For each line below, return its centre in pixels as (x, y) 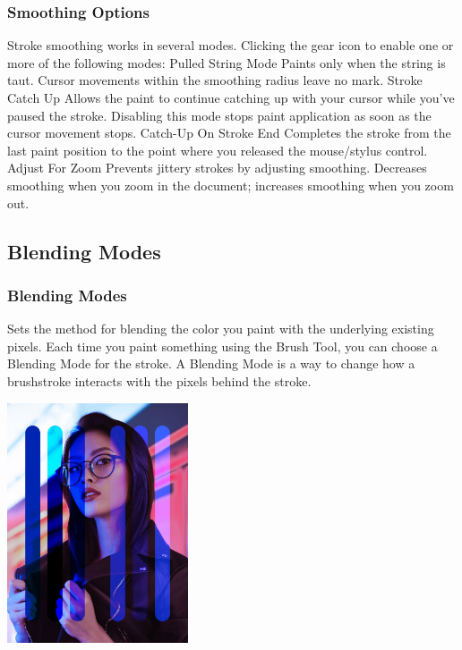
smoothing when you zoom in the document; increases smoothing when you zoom (231, 185)
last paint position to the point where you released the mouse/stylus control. (218, 150)
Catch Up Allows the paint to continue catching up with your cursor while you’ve (231, 97)
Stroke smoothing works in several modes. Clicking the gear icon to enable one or (231, 45)
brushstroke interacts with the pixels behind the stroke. (159, 380)
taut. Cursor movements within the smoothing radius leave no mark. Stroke (215, 80)
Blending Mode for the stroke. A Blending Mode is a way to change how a (211, 363)
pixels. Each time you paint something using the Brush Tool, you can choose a (222, 346)
